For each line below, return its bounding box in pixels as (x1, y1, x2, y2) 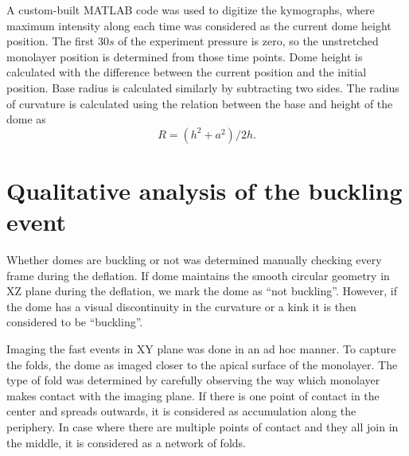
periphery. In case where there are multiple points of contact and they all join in (6, 419, 399, 435)
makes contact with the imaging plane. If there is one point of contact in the (6, 387, 380, 403)
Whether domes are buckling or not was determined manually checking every (6, 251, 382, 268)
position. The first (6, 33, 95, 49)
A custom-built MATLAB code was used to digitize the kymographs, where (6, 2, 375, 18)
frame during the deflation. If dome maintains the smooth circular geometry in (6, 267, 390, 283)
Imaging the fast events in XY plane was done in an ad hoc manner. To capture (6, 341, 396, 357)
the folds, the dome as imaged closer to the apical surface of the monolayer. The (6, 356, 398, 372)
